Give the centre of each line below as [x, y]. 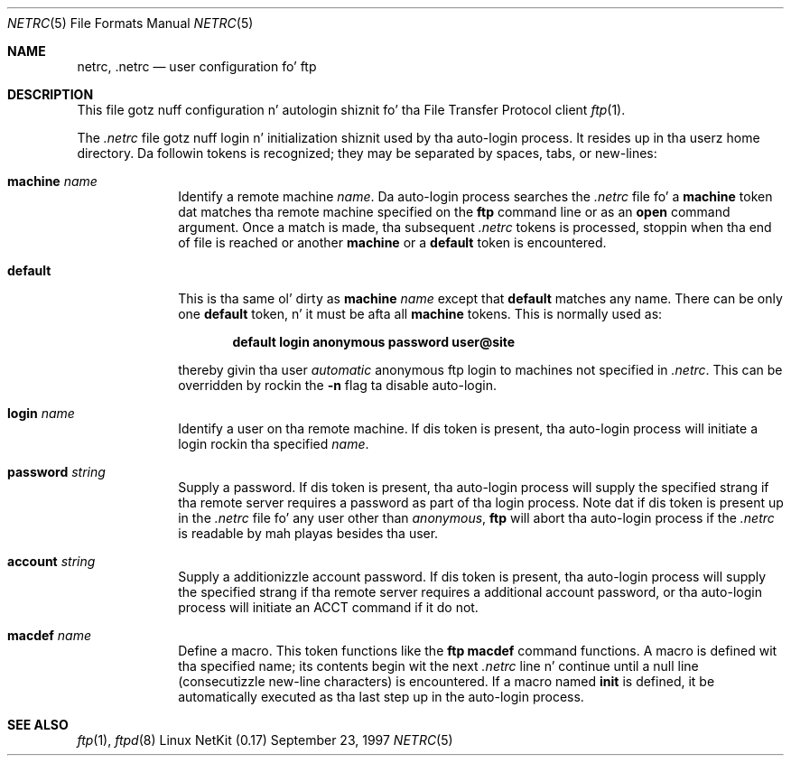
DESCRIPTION [51, 94]
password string [56, 472]
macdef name [50, 635]
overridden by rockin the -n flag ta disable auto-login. [338, 385]
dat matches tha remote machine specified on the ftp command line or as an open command [454, 212]
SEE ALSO [38, 725]
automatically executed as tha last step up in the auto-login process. [381, 697]
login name [41, 413]
